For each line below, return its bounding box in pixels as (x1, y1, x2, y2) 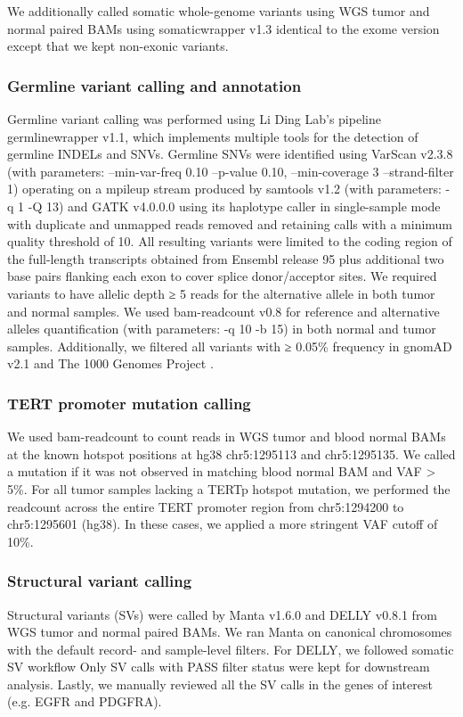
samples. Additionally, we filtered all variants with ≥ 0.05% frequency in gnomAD (7, 336, 452, 355)
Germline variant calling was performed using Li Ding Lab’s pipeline (7, 110, 381, 128)
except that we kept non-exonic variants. (7, 37, 229, 55)
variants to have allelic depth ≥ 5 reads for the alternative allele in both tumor (7, 284, 435, 302)
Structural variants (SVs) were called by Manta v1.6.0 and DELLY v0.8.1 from (7, 605, 438, 623)
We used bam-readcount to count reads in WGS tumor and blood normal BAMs (7, 427, 446, 446)
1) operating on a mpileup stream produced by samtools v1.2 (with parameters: (7, 179, 442, 198)
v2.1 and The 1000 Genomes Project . (7, 354, 214, 373)
